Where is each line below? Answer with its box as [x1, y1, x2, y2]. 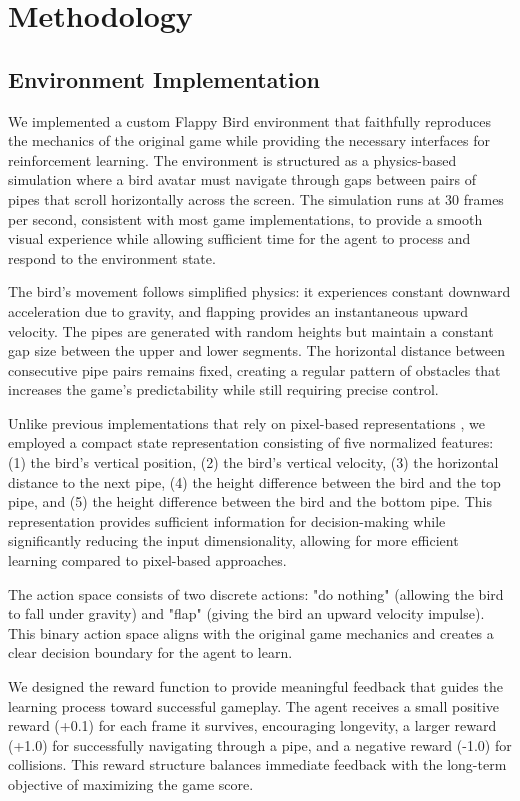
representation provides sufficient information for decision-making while [8, 510, 446, 531]
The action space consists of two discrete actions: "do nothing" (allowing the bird [8, 583, 504, 604]
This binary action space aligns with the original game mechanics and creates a [8, 622, 494, 643]
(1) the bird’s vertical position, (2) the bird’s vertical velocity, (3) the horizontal [8, 452, 499, 473]
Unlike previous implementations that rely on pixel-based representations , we [8, 412, 485, 433]
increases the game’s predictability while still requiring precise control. [8, 379, 439, 400]
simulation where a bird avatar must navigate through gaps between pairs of [8, 169, 476, 190]
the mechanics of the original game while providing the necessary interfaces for [8, 130, 490, 151]
